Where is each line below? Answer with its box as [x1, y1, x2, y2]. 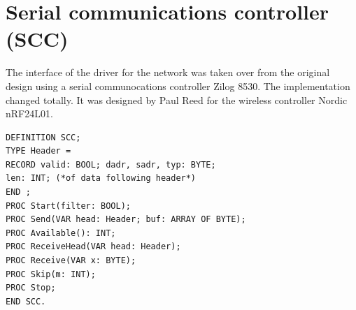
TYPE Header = [6, 146, 71, 156]
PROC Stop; [6, 283, 56, 293]
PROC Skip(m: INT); [6, 269, 96, 279]
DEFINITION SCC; [6, 132, 81, 142]
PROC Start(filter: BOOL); [6, 200, 131, 211]
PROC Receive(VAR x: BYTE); [6, 256, 136, 266]
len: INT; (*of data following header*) [6, 173, 197, 184]
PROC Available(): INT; [6, 228, 116, 238]
